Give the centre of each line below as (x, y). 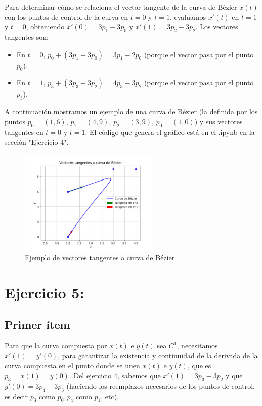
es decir (16, 396)
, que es (199, 365)
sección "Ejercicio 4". (37, 142)
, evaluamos (188, 16)
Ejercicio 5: (45, 292)
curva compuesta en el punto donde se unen (72, 365)
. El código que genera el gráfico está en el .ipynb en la (170, 132)
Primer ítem (37, 324)
